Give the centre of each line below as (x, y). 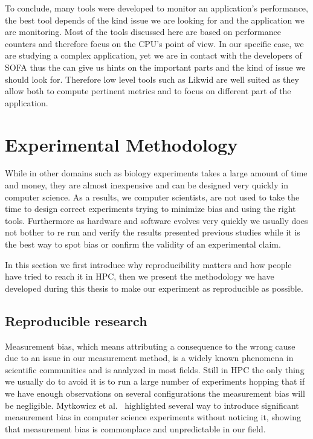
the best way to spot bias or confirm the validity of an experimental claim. (143, 244)
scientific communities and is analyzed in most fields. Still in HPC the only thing (155, 369)
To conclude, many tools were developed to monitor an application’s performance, (156, 8)
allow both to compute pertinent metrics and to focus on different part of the (148, 91)
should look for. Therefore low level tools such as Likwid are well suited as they (152, 79)
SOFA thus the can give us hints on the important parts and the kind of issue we (155, 67)
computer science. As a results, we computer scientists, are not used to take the (152, 197)
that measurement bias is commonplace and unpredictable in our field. (135, 428)
